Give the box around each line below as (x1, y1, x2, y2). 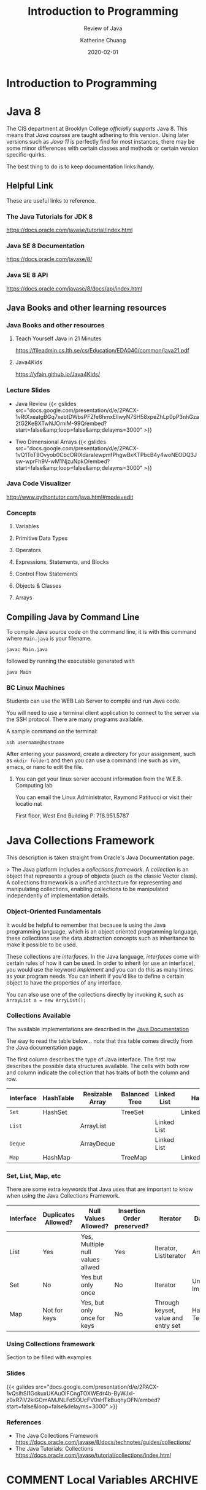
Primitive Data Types (15, 534, 68, 542)
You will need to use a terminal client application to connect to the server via (6, 709, 199, 717)
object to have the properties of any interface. (6, 978, 123, 986)
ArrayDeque (80, 1139, 115, 1148)
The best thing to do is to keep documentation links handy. (6, 163, 154, 170)
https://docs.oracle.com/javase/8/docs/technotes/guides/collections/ (15, 1438, 191, 1446)
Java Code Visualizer (6, 479, 71, 488)
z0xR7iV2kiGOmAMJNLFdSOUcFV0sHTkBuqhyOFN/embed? (6, 1396, 161, 1403)
